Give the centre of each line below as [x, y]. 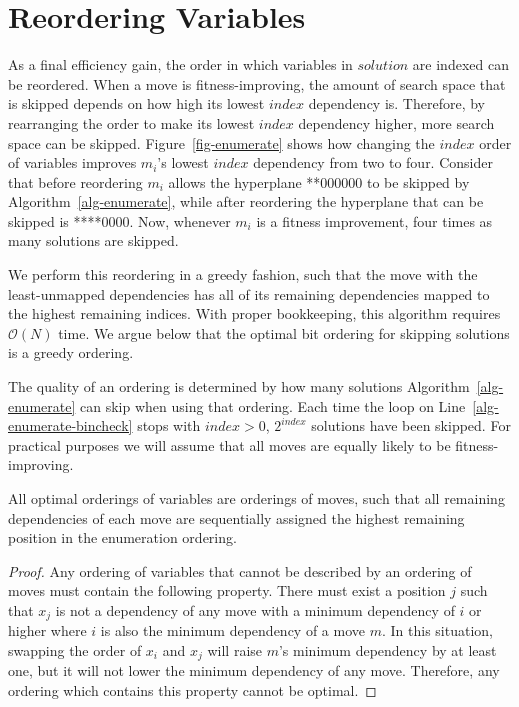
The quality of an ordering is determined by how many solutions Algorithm [239, 386]
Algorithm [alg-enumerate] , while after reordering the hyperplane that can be [246, 201]
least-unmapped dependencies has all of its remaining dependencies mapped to [249, 293]
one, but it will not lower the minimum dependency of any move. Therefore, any [254, 670]
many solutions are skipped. [93, 240]
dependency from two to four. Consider [373, 162]
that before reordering [75, 181]
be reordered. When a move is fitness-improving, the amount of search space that [257, 83]
